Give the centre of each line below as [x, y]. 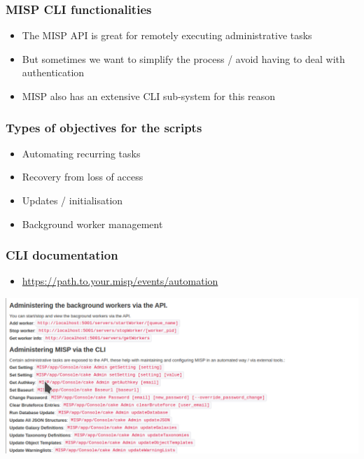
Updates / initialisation [72, 200]
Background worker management [92, 224]
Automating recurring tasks [81, 153]
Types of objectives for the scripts [104, 127]
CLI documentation [62, 255]
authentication [53, 72]
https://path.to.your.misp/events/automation [120, 281]
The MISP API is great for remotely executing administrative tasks [167, 35]
